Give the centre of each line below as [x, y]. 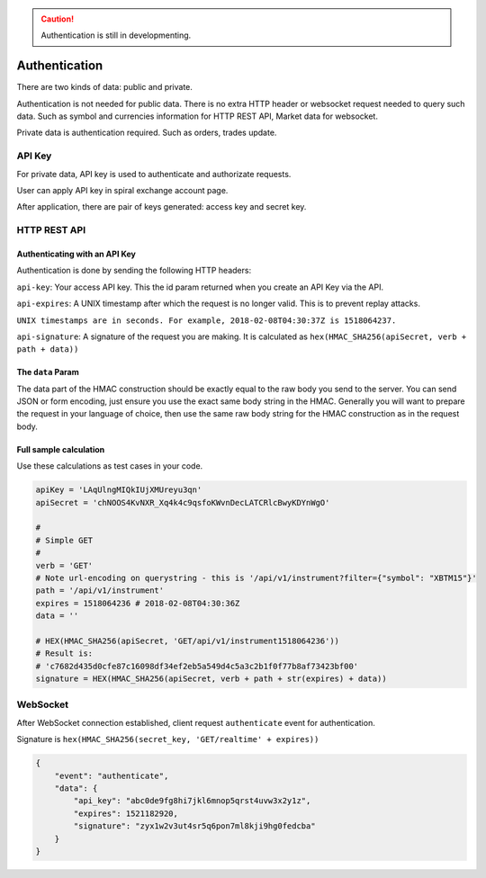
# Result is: [64, 654]
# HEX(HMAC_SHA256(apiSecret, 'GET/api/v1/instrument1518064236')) [188, 641]
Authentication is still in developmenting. [116, 35]
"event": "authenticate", [112, 775]
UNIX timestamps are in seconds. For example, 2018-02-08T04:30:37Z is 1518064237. [207, 320]
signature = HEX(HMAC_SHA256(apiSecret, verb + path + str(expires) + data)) [211, 679]
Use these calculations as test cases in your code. [110, 466]
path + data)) [48, 349]
